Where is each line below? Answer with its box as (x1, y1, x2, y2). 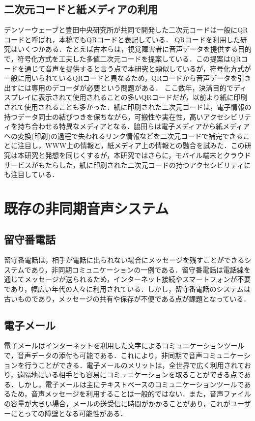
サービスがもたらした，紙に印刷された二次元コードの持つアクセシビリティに (4, 159, 251, 170)
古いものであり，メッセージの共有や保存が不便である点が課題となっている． (4, 293, 251, 303)
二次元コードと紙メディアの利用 (4, 1, 158, 17)
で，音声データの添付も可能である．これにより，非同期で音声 (4, 350, 203, 361)
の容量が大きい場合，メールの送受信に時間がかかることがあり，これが (4, 398, 231, 409)
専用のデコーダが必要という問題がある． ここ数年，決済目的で (31, 82, 233, 92)
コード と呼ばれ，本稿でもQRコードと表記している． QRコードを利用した (4, 34, 240, 44)
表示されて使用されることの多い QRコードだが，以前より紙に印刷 (38, 92, 248, 102)
